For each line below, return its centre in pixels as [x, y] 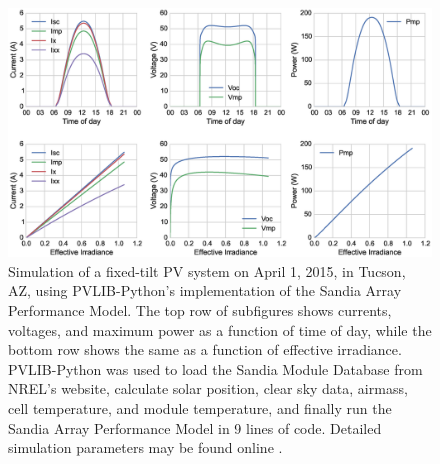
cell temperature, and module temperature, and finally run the [200, 408]
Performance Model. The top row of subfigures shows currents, [200, 310]
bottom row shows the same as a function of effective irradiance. [205, 349]
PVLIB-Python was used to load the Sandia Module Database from [215, 368]
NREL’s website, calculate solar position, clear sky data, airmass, [208, 388]
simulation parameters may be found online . [145, 447]
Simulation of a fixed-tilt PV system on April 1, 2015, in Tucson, [207, 270]
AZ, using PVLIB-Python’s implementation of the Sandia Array [205, 290]
